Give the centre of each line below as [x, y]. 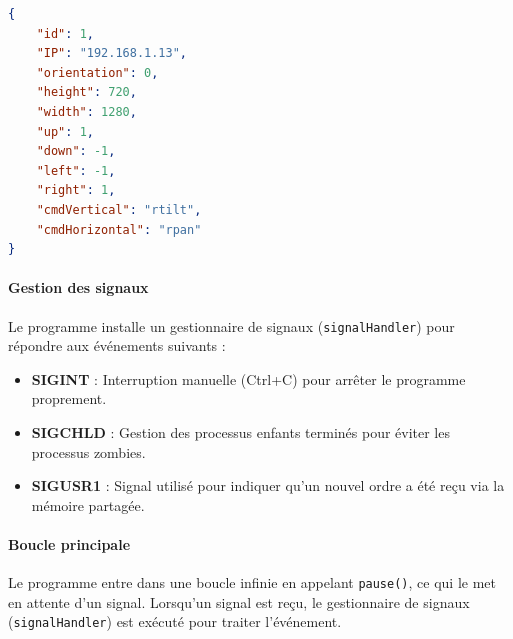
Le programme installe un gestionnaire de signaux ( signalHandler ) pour [231, 325]
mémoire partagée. [88, 504]
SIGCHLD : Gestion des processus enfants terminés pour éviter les [240, 431]
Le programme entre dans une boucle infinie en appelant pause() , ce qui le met [252, 582]
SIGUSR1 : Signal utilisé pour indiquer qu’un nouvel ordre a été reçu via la [268, 485]
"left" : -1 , [76, 170]
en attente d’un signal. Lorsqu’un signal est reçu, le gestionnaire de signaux [239, 601]
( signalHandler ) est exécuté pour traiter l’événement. [175, 621]
